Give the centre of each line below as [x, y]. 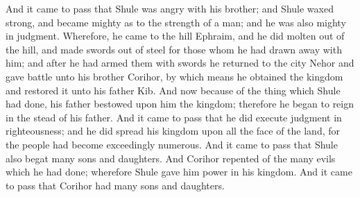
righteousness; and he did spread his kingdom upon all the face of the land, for [173, 131]
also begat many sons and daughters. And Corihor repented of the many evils [171, 158]
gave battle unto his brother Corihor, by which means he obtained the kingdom [174, 76]
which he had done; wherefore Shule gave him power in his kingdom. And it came [179, 172]
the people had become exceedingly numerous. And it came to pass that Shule [172, 144]
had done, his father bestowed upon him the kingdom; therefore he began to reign [180, 104]
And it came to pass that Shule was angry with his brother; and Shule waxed [170, 8]
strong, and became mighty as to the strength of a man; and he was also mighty [176, 22]
